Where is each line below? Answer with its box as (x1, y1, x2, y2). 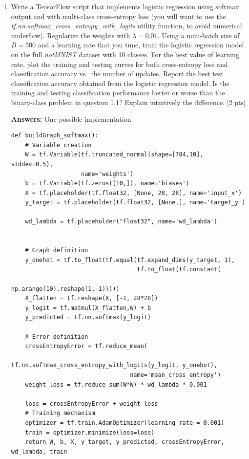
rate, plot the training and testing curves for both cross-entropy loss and (11, 59, 228, 69)
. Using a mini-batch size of (157, 30, 240, 40)
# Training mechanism (25, 410, 95, 417)
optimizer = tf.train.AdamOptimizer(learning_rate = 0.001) (25, 419, 225, 426)
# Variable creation (25, 141, 92, 149)
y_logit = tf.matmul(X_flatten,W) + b (25, 304, 151, 311)
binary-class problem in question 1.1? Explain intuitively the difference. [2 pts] (11, 97, 246, 107)
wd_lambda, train (11, 448, 67, 455)
